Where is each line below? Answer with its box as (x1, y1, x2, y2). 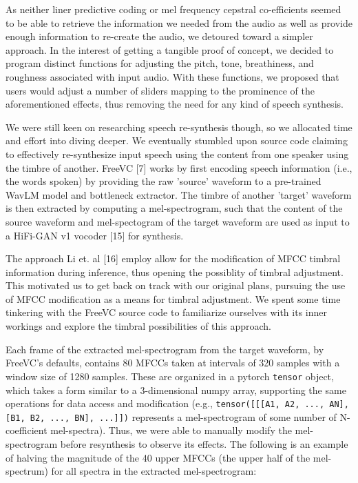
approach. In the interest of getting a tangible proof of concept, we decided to (6, 42, 334, 57)
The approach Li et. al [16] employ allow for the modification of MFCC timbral (6, 251, 341, 266)
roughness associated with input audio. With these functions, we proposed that (6, 69, 339, 83)
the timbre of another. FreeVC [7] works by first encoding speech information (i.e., (6, 160, 352, 175)
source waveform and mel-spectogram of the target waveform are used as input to (6, 214, 350, 228)
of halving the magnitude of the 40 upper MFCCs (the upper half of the (6, 450, 310, 464)
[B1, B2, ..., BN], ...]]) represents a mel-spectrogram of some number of (6, 409, 337, 424)
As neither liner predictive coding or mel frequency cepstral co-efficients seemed (6, 2, 341, 16)
